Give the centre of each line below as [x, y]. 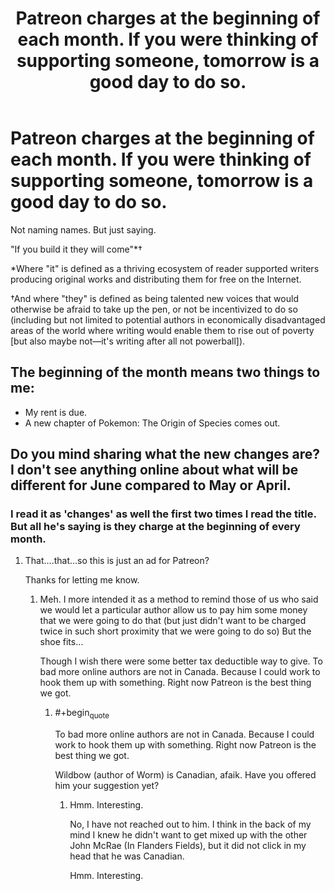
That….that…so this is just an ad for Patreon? [117, 561]
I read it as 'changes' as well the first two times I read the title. [163, 514]
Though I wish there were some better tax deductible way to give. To [181, 661]
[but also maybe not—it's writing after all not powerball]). [128, 341]
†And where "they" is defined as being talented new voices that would [154, 298]
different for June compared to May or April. [151, 485]
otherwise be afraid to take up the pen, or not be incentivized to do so [154, 309]
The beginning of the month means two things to [165, 372]
